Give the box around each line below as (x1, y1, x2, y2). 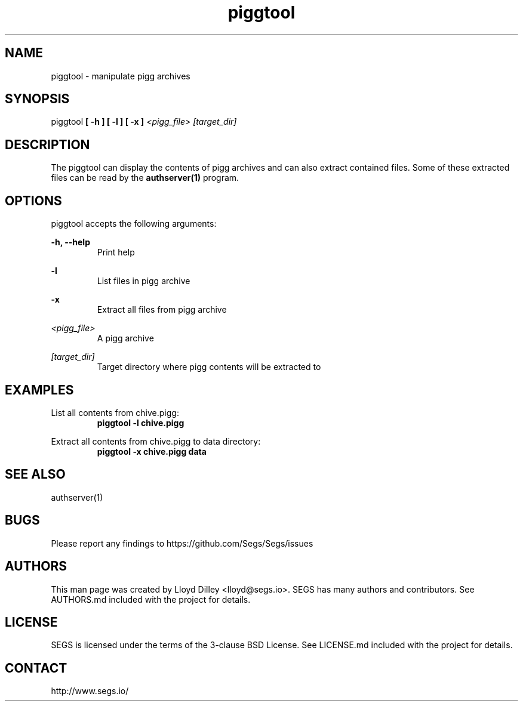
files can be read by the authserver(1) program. (51, 172, 239, 183)
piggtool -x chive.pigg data (97, 446, 207, 457)
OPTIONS (5, 193, 62, 208)
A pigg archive (97, 333, 154, 344)
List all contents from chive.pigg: (51, 407, 179, 418)
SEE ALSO (5, 467, 66, 482)
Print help (97, 247, 135, 258)
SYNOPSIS (5, 91, 70, 107)
